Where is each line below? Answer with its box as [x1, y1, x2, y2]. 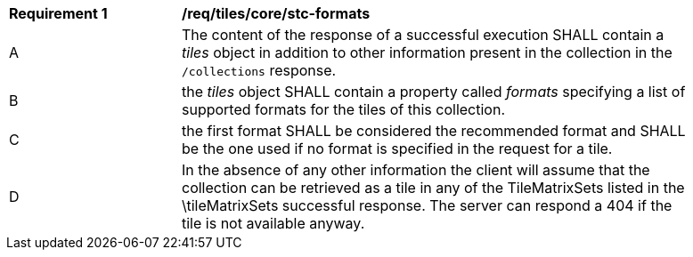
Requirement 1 [9, 4, 108, 22]
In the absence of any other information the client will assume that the [182, 161, 650, 179]
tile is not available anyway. [182, 214, 365, 232]
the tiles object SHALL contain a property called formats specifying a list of [182, 83, 686, 100]
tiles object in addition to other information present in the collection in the [182, 44, 673, 61]
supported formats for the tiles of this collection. [182, 100, 506, 118]
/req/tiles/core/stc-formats [182, 4, 371, 22]
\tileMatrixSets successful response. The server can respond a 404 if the [182, 197, 673, 214]
